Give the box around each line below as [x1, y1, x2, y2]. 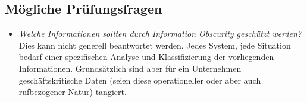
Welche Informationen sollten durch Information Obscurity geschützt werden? [18, 27, 302, 40]
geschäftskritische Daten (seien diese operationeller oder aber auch [18, 74, 261, 86]
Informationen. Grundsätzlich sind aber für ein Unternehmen [18, 62, 242, 74]
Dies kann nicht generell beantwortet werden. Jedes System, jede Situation [18, 39, 291, 51]
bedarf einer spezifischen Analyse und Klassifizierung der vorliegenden [18, 50, 274, 63]
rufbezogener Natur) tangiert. [18, 85, 127, 98]
